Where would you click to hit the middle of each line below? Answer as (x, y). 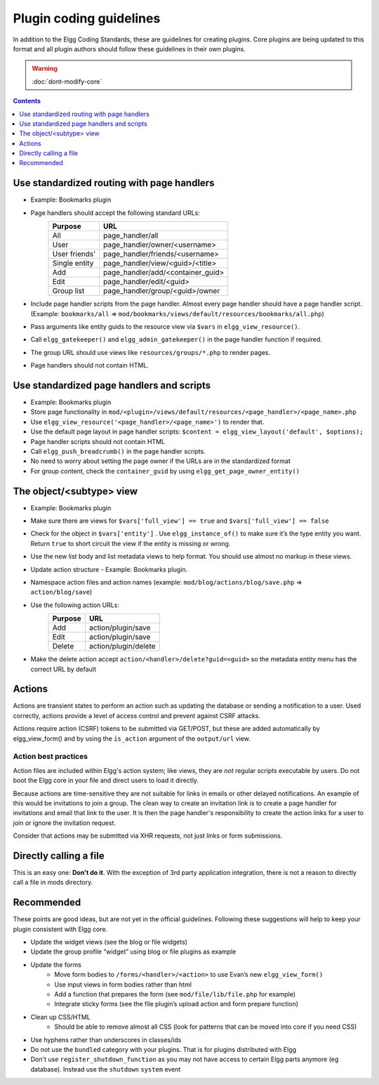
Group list (68, 291)
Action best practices (50, 757)
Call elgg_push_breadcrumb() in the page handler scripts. (118, 451)
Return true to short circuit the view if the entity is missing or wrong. (131, 543)
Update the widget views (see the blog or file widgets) (109, 942)
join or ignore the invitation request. (64, 823)
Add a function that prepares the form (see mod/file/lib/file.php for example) (175, 994)
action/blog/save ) (61, 592)
